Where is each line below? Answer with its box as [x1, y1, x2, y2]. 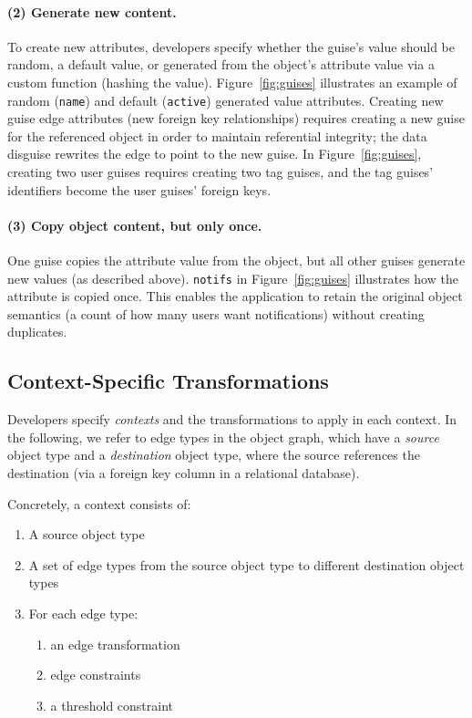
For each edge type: [28, 603, 139, 622]
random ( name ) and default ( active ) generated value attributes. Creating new [7, 90, 444, 109]
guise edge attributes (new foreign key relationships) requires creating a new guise [7, 109, 465, 128]
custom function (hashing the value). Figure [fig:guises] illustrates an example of [7, 72, 457, 91]
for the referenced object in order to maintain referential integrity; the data [7, 126, 427, 145]
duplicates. [7, 322, 67, 341]
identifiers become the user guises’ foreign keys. [7, 180, 272, 199]
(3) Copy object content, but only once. [7, 215, 262, 234]
